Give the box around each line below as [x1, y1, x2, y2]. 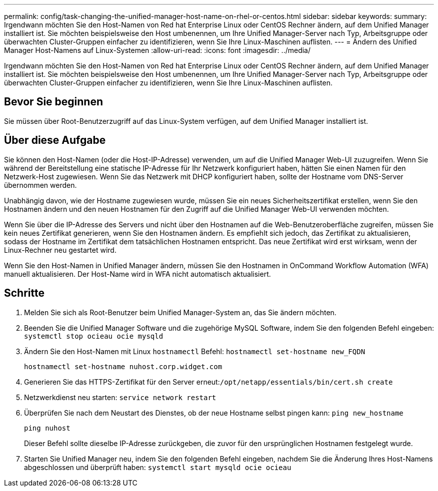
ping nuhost [24, 424, 70, 432]
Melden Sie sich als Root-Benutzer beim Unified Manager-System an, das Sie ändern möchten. [24, 308, 336, 317]
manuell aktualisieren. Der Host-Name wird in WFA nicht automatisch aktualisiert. [4, 269, 271, 278]
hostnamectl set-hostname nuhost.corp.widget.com [24, 362, 222, 371]
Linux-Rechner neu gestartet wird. [4, 245, 116, 254]
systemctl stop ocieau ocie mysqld [24, 332, 163, 340]
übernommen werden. [4, 180, 77, 189]
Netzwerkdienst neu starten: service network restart [24, 393, 216, 402]
